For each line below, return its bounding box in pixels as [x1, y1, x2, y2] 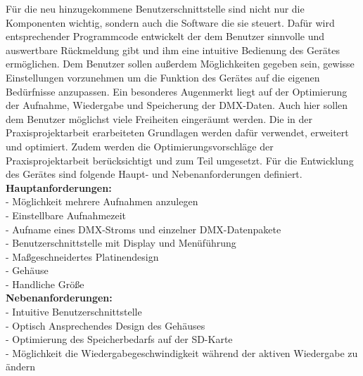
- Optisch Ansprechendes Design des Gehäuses [6, 318, 205, 332]
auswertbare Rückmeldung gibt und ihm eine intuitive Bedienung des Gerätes [6, 42, 340, 57]
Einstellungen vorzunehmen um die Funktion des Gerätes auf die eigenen [6, 70, 320, 84]
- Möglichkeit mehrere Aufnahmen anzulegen [6, 194, 198, 209]
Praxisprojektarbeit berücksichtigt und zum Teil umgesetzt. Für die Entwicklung [6, 153, 354, 167]
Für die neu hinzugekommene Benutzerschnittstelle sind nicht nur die [6, 1, 305, 15]
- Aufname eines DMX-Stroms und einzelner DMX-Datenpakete [6, 221, 281, 236]
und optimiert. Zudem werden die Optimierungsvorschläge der [6, 138, 274, 153]
